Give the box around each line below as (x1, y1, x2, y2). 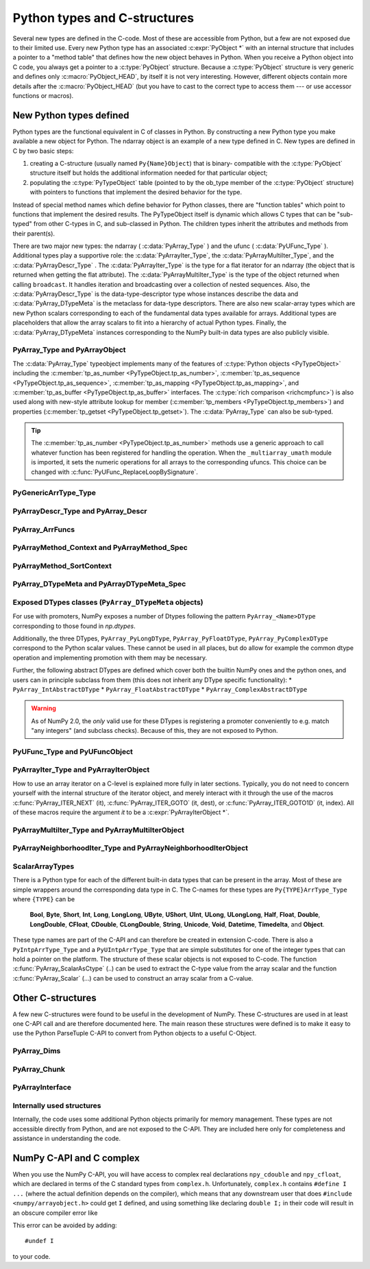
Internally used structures (12, 1101, 101, 1110)
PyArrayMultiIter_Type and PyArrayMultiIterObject (12, 825, 185, 835)
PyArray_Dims (12, 1046, 61, 1056)
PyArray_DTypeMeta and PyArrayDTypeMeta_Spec (12, 579, 186, 589)
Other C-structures (12, 992, 97, 1003)
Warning (31, 704, 56, 712)
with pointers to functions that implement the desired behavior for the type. (29, 188, 243, 197)
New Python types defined (12, 110, 129, 121)
